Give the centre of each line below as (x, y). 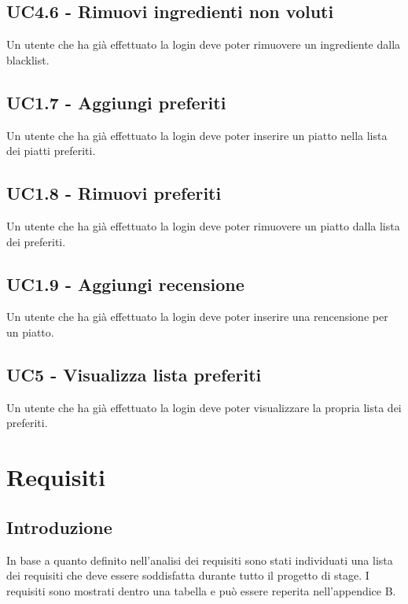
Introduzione (59, 527)
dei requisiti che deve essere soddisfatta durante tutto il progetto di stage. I (188, 575)
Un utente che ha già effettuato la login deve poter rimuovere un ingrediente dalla (204, 44)
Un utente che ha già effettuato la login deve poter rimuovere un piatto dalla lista (203, 225)
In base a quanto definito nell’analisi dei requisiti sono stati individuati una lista (200, 560)
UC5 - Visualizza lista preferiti (134, 374)
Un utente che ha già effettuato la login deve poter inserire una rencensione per (197, 317)
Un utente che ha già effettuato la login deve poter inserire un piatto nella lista (197, 135)
